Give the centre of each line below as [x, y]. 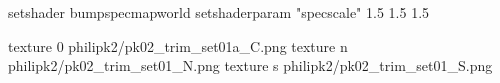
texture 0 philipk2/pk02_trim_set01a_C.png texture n [178, 45]
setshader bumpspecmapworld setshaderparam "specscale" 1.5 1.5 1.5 [219, 12]
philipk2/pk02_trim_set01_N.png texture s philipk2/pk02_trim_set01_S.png [250, 65]
